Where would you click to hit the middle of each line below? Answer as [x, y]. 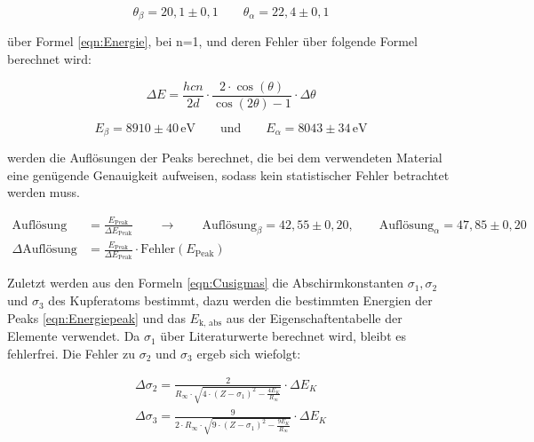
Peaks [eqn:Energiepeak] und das [96, 317]
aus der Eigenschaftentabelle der [314, 317]
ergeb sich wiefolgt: [249, 353]
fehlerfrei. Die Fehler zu [72, 353]
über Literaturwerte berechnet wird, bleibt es [283, 336]
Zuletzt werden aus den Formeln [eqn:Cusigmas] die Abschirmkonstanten [205, 283]
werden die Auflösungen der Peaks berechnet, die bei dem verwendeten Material [225, 158]
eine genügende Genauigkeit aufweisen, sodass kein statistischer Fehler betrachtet [228, 174]
